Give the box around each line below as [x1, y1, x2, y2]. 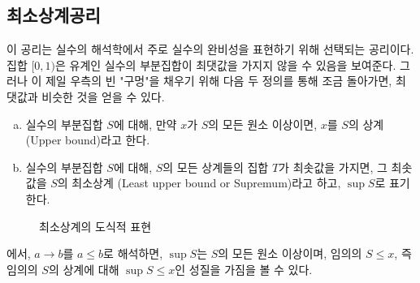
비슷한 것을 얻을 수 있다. [41, 88, 165, 105]
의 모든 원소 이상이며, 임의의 [218, 245, 362, 262]
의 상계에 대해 [48, 260, 119, 277]
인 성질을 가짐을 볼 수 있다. [175, 260, 313, 277]
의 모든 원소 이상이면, [208, 115, 318, 132]
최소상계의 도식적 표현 [39, 217, 152, 234]
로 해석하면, [103, 245, 163, 262]
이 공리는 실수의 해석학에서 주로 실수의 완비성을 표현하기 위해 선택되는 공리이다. [6, 41, 414, 58]
